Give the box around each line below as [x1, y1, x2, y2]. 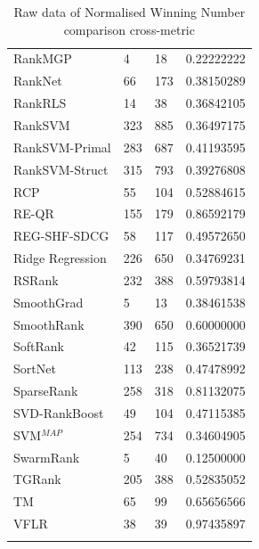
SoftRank [13, 337, 64, 356]
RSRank [13, 270, 59, 289]
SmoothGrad [13, 292, 84, 311]
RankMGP [13, 49, 72, 68]
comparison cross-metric [63, 20, 195, 38]
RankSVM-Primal [13, 137, 111, 156]
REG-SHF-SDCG [13, 226, 109, 245]
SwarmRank [13, 447, 80, 466]
